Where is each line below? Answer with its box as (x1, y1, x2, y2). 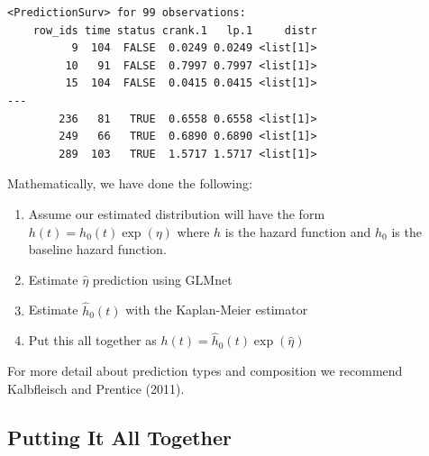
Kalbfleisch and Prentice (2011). (7, 378, 185, 397)
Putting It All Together (7, 423, 233, 451)
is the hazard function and (224, 222, 371, 241)
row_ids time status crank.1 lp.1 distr (32, 23, 317, 37)
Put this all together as (28, 331, 157, 350)
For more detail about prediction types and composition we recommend (7, 360, 403, 379)
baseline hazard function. (28, 240, 167, 259)
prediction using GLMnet (92, 269, 233, 288)
